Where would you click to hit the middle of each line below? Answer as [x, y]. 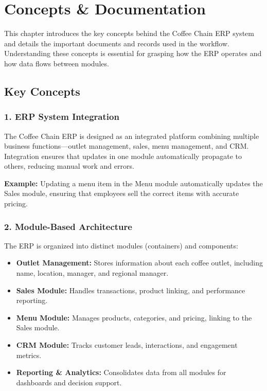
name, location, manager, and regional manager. [92, 273]
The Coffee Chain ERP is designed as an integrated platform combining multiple [132, 136]
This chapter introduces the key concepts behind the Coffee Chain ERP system [129, 33]
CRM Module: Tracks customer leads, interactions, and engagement [127, 345]
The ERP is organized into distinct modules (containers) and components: [121, 245]
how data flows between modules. [57, 63]
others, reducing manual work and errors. [69, 166]
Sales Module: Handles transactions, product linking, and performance [131, 290]
